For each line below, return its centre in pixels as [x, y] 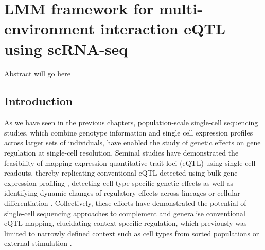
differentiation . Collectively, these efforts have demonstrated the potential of [125, 203]
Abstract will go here [37, 73]
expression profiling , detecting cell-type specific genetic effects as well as [119, 182]
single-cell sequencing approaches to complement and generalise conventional [125, 213]
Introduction [39, 101]
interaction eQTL [163, 28]
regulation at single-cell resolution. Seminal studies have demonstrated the [121, 153]
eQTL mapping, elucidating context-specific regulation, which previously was [126, 223]
